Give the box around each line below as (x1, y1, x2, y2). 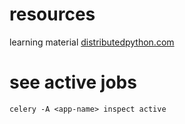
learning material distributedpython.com (9, 36, 175, 48)
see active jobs (9, 71, 137, 94)
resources (9, 3, 96, 26)
